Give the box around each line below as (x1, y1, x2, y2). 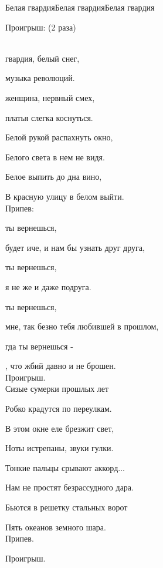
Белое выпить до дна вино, (5, 170, 102, 183)
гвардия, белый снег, (5, 52, 80, 64)
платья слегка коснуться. (5, 111, 93, 123)
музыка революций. (5, 72, 75, 84)
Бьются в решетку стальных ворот (5, 501, 128, 513)
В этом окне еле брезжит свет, (5, 422, 114, 434)
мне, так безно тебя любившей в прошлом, (5, 320, 159, 332)
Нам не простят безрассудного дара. (5, 481, 134, 493)
